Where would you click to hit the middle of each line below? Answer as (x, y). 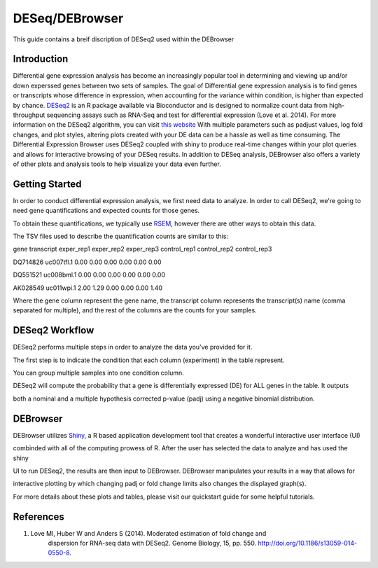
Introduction (41, 59)
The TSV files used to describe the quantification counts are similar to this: (121, 236)
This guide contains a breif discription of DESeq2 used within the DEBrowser (124, 39)
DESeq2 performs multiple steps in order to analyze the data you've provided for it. (133, 347)
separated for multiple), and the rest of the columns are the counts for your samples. (135, 310)
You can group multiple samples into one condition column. (99, 373)
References (38, 517)
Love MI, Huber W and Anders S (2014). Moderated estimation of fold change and (148, 533)
